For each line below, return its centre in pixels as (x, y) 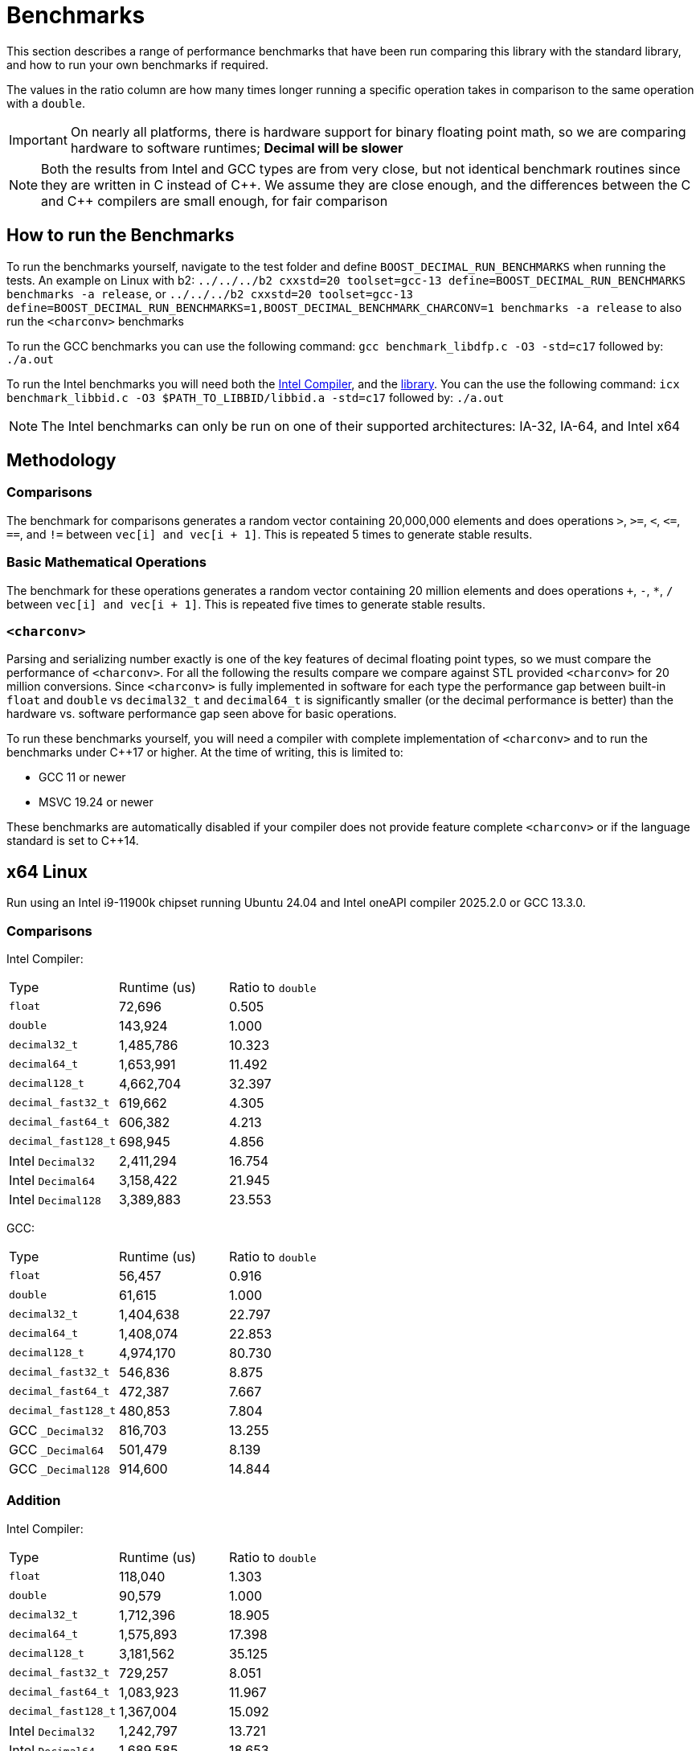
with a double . (46, 103)
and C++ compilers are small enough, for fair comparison (215, 201)
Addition (34, 1501)
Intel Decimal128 (55, 1199)
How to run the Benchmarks (121, 236)
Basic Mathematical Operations (106, 562)
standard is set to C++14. (73, 841)
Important (38, 139)
